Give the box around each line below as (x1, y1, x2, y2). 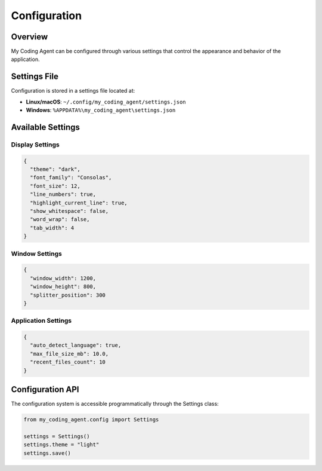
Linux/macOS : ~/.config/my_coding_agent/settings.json (26, 98, 186, 105)
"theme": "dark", (30, 166, 80, 173)
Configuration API (11, 384, 79, 394)
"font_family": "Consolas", (30, 174, 112, 181)
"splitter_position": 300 (30, 292, 106, 298)
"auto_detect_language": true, (30, 342, 122, 349)
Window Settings (11, 249, 62, 258)
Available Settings (11, 122, 80, 132)
